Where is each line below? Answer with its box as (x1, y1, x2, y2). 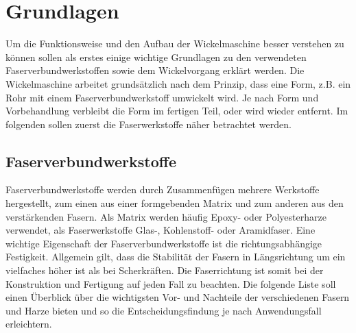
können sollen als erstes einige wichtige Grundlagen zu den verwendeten (5, 49, 307, 64)
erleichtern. (5, 317, 52, 331)
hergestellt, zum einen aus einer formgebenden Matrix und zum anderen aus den (5, 196, 344, 210)
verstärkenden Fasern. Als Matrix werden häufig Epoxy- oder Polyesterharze (5, 209, 327, 223)
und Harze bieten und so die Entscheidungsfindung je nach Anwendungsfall (5, 303, 322, 317)
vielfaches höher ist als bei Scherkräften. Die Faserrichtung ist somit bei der (5, 263, 324, 277)
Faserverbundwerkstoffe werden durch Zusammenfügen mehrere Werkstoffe (5, 182, 320, 197)
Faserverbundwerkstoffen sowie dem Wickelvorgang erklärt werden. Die (5, 63, 305, 77)
